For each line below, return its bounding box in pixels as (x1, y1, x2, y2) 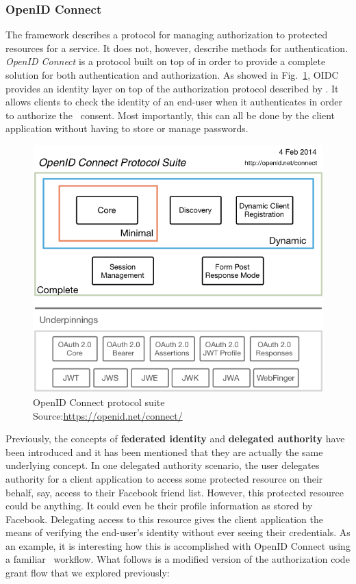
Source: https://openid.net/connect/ (33, 408, 183, 422)
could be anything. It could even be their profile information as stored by (5, 498, 313, 513)
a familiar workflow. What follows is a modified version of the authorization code (5, 552, 350, 566)
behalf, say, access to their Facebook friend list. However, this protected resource (5, 485, 344, 499)
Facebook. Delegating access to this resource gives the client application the (5, 511, 323, 526)
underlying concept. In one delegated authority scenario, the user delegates (5, 458, 320, 472)
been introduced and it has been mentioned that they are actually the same (5, 444, 323, 459)
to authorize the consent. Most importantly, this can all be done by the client (5, 107, 335, 122)
